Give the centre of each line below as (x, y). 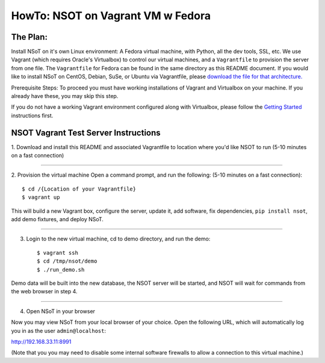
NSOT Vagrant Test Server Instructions (86, 133)
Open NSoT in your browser (61, 311)
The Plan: (29, 37)
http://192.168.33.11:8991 (41, 341)
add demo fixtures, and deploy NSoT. (57, 219)
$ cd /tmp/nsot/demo (67, 261)
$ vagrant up (41, 197)
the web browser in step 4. (44, 291)
